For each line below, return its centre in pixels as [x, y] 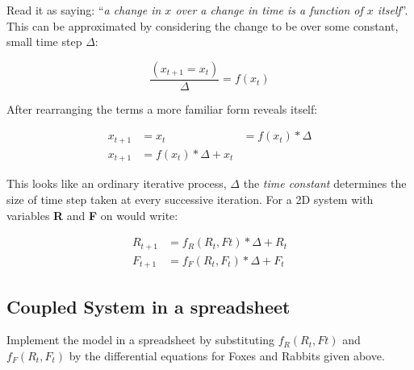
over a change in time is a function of [269, 10]
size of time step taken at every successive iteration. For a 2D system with [190, 199]
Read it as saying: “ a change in [84, 10]
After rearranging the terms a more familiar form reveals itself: [162, 108]
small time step [44, 42]
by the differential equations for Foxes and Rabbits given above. [227, 355]
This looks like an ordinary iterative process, [117, 183]
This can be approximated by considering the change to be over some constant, [203, 25]
